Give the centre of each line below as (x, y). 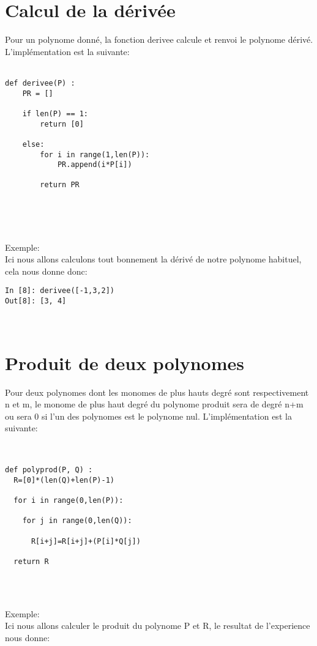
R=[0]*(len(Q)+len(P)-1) (64, 480)
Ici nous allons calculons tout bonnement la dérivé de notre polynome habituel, (153, 259)
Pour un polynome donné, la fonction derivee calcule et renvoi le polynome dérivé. (159, 39)
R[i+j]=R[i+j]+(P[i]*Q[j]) (86, 541)
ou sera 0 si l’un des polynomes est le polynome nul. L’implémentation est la (148, 416)
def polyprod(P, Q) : (49, 470)
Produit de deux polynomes (125, 362)
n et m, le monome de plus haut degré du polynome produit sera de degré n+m (154, 404)
